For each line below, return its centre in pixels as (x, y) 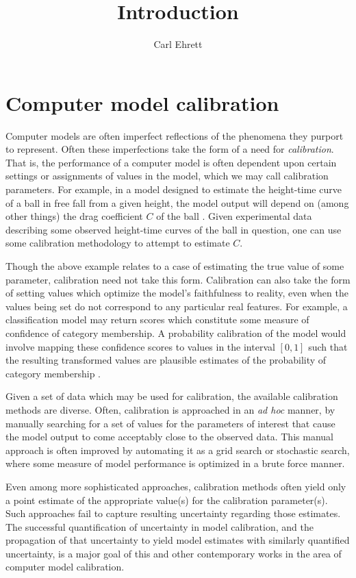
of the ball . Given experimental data (234, 216)
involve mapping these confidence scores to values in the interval (140, 346)
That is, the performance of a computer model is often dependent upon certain (171, 162)
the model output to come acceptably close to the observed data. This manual (169, 437)
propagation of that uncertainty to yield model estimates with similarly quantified (178, 540)
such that (328, 346)
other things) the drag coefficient (74, 216)
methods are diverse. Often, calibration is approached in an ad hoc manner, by (170, 409)
